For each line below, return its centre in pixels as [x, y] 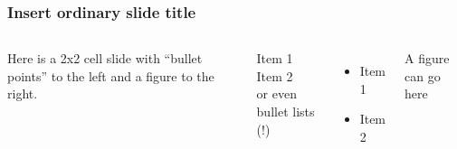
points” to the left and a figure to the [111, 75]
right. [23, 93]
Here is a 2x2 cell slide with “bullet [105, 58]
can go [423, 75]
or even [276, 93]
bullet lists [286, 111]
